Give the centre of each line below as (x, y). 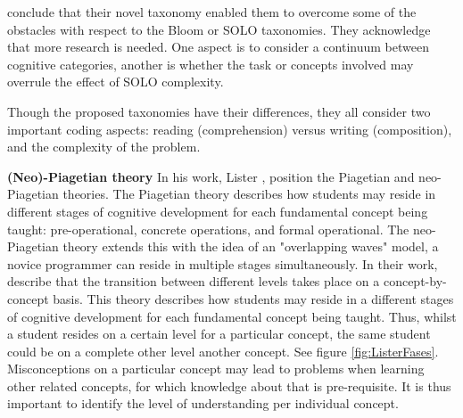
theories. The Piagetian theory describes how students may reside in (249, 194)
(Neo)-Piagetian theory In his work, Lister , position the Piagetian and (211, 176)
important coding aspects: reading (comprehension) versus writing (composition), (230, 129)
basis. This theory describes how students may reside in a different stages (253, 298)
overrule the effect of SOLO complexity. (116, 82)
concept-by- (415, 281)
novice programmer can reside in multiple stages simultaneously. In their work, (223, 263)
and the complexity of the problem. (104, 147)
